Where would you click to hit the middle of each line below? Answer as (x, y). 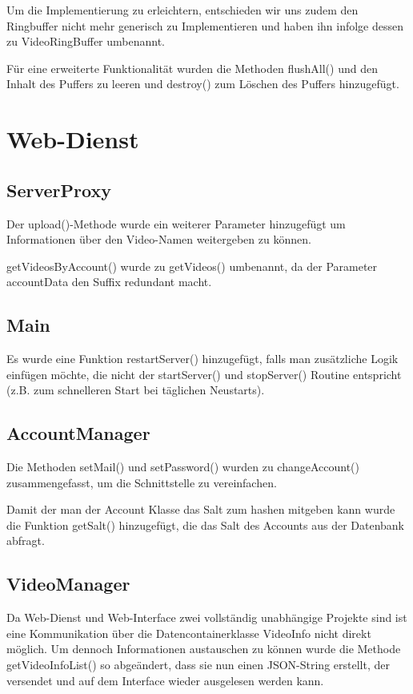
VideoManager (68, 584)
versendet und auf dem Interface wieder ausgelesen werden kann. (165, 680)
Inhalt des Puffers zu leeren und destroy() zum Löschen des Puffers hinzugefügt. (203, 84)
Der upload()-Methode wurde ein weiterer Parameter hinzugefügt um (176, 223)
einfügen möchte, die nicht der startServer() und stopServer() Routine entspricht (204, 374)
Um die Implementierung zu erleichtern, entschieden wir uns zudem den (182, 10)
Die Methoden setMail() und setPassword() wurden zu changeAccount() (183, 467)
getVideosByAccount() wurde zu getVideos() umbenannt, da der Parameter (192, 266)
